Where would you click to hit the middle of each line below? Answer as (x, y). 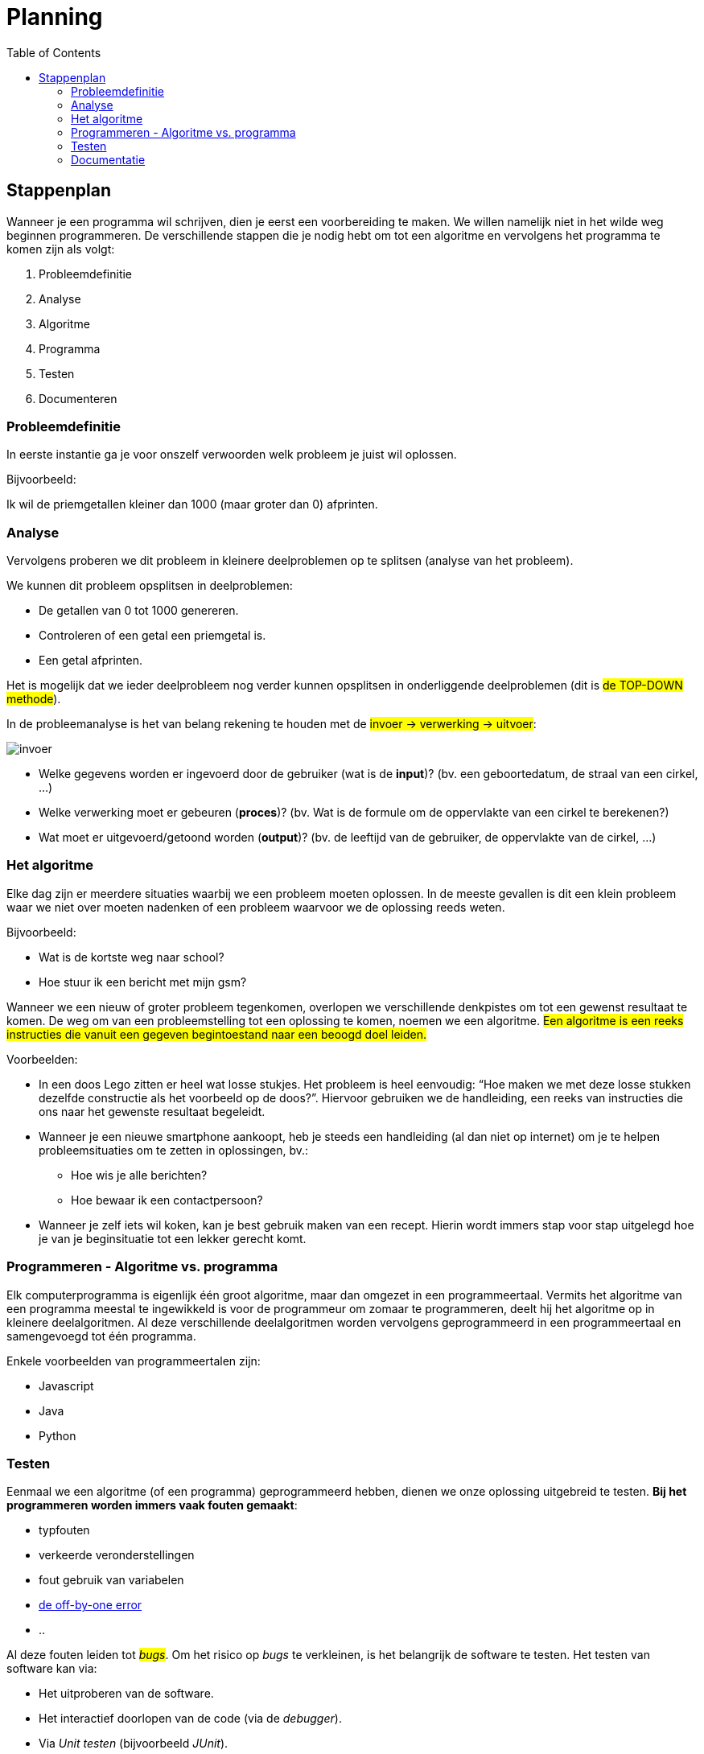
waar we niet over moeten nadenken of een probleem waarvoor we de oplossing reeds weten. (256, 907)
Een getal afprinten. (91, 661)
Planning (55, 17)
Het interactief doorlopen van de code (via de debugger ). (190, 1719)
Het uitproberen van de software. (126, 1694)
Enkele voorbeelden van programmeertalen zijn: (134, 1361)
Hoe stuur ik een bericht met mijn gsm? (143, 982)
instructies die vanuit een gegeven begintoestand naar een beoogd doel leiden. (216, 1034)
